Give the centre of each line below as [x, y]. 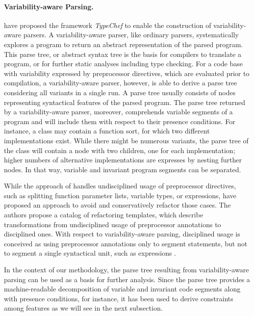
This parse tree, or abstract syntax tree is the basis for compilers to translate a [123, 54]
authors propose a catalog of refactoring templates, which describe [104, 215]
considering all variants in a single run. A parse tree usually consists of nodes [120, 92]
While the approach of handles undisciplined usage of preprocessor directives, [120, 186]
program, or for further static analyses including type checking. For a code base [123, 64]
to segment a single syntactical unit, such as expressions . [90, 253]
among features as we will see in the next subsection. [83, 308]
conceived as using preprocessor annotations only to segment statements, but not [126, 243]
